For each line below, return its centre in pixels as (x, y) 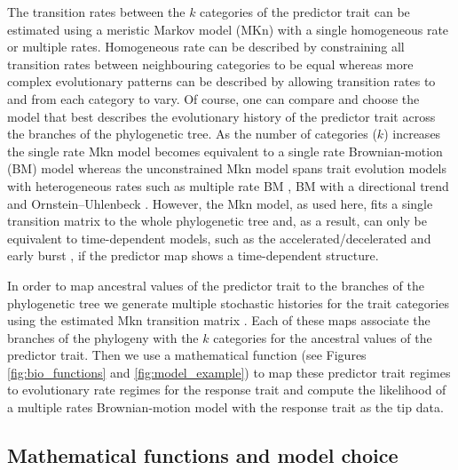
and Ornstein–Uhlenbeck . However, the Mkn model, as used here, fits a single (220, 203)
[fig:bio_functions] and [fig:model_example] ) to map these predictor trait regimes (229, 372)
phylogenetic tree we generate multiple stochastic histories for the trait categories (228, 303)
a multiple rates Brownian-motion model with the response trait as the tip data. (225, 407)
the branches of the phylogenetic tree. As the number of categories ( (192, 134)
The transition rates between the (96, 12)
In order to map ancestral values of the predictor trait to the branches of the (216, 285)
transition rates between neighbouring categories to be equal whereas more (210, 64)
